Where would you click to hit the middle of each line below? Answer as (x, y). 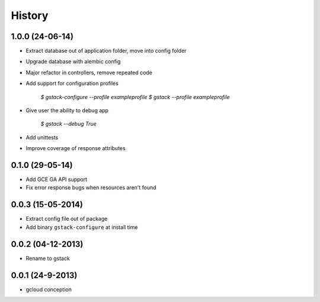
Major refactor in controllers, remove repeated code (89, 72)
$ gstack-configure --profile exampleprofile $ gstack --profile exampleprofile (135, 97)
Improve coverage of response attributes (76, 148)
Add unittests (42, 137)
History (30, 15)
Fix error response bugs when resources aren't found (91, 187)
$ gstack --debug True (69, 124)
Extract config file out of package (67, 219)
